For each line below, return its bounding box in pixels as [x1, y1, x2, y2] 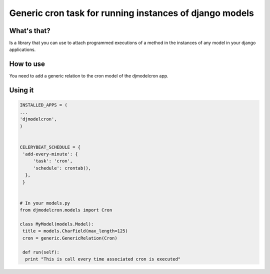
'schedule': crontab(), [32, 165, 91, 171]
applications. [9, 46, 36, 52]
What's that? [9, 26, 50, 35]
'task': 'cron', [32, 158, 73, 164]
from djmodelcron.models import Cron [19, 207, 112, 213]
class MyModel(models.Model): [19, 221, 94, 227]
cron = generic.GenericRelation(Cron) [22, 235, 117, 241]
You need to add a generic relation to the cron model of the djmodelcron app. [9, 73, 168, 79]
